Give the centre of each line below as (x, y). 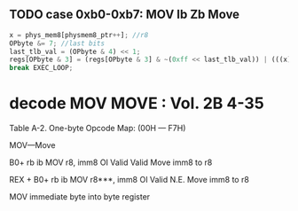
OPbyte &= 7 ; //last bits (57, 43)
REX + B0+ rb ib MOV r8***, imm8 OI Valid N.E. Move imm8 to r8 (129, 180)
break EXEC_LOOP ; (41, 68)
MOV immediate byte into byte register (80, 197)
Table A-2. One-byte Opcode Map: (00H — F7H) (98, 129)
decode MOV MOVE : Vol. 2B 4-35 (137, 103)
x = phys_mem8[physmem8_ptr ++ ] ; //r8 (79, 35)
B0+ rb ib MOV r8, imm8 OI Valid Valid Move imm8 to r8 (111, 162)
